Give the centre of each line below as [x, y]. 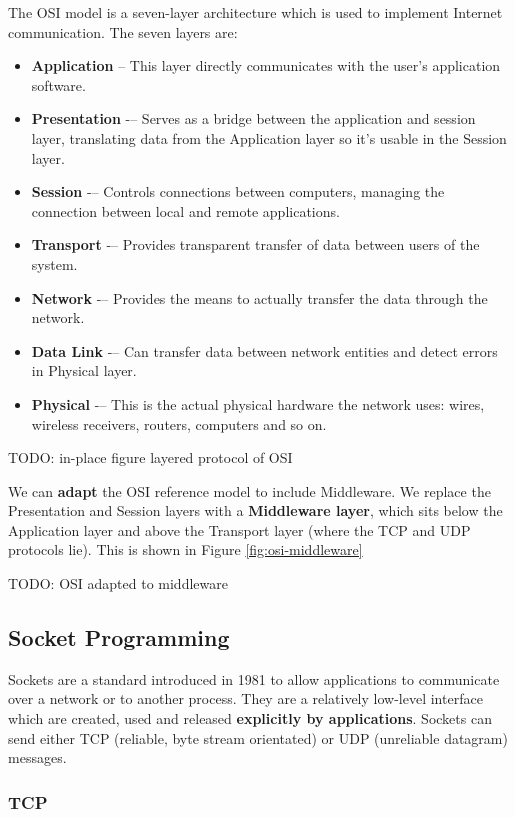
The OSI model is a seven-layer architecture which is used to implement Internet [255, 12]
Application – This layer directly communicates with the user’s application [266, 65]
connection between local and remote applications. [185, 210]
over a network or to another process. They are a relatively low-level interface [245, 698]
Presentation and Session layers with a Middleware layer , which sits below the [255, 510]
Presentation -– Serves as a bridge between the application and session [253, 118]
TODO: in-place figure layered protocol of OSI [150, 457]
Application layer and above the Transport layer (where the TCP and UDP [239, 529]
